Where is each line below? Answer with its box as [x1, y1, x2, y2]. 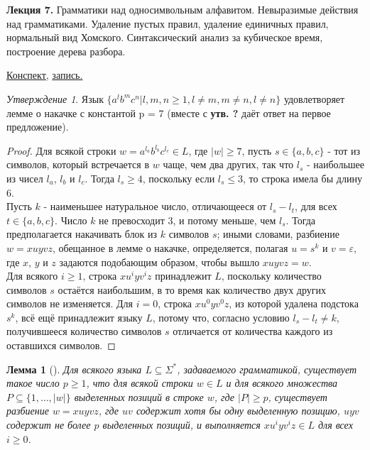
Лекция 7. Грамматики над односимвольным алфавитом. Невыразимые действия [6, 2, 359, 16]
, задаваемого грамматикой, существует [177, 361, 357, 376]
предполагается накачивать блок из [6, 226, 158, 241]
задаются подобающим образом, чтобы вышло [59, 254, 260, 269]
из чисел [6, 170, 43, 185]
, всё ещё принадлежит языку [15, 309, 143, 324]
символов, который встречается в [6, 157, 150, 172]
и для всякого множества [226, 375, 337, 390]
